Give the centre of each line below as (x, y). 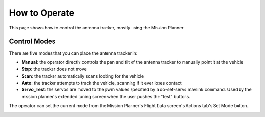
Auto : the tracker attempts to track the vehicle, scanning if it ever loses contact (101, 83)
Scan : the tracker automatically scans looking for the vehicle (83, 76)
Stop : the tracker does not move (54, 69)
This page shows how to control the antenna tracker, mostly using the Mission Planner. (97, 28)
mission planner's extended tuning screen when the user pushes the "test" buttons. (106, 96)
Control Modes (32, 42)
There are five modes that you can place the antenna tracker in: (73, 53)
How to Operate (42, 13)
